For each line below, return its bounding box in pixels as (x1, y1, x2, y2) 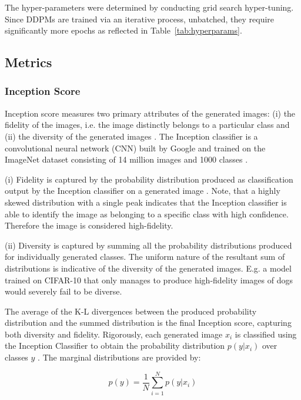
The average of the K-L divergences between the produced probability (5, 305, 257, 317)
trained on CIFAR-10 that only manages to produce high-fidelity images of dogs (5, 273, 293, 286)
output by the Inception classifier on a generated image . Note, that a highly (5, 184, 280, 197)
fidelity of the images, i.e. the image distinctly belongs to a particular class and (5, 118, 290, 131)
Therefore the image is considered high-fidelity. (5, 219, 173, 232)
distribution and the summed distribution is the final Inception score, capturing (5, 316, 292, 329)
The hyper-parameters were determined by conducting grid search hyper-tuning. (5, 1, 294, 13)
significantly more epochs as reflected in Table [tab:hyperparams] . (5, 24, 242, 37)
